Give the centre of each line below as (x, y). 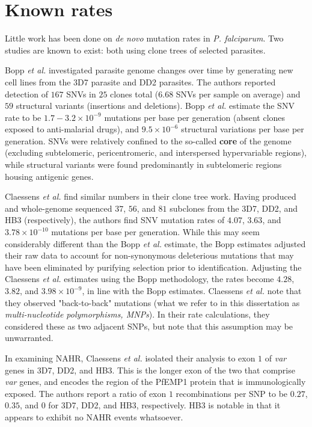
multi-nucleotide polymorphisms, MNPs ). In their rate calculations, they (137, 314)
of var (276, 358)
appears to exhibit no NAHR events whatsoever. (94, 416)
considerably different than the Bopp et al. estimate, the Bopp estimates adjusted (155, 243)
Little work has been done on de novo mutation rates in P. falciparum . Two (144, 38)
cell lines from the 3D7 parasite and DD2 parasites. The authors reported (140, 81)
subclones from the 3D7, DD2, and (234, 208)
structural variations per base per (243, 129)
